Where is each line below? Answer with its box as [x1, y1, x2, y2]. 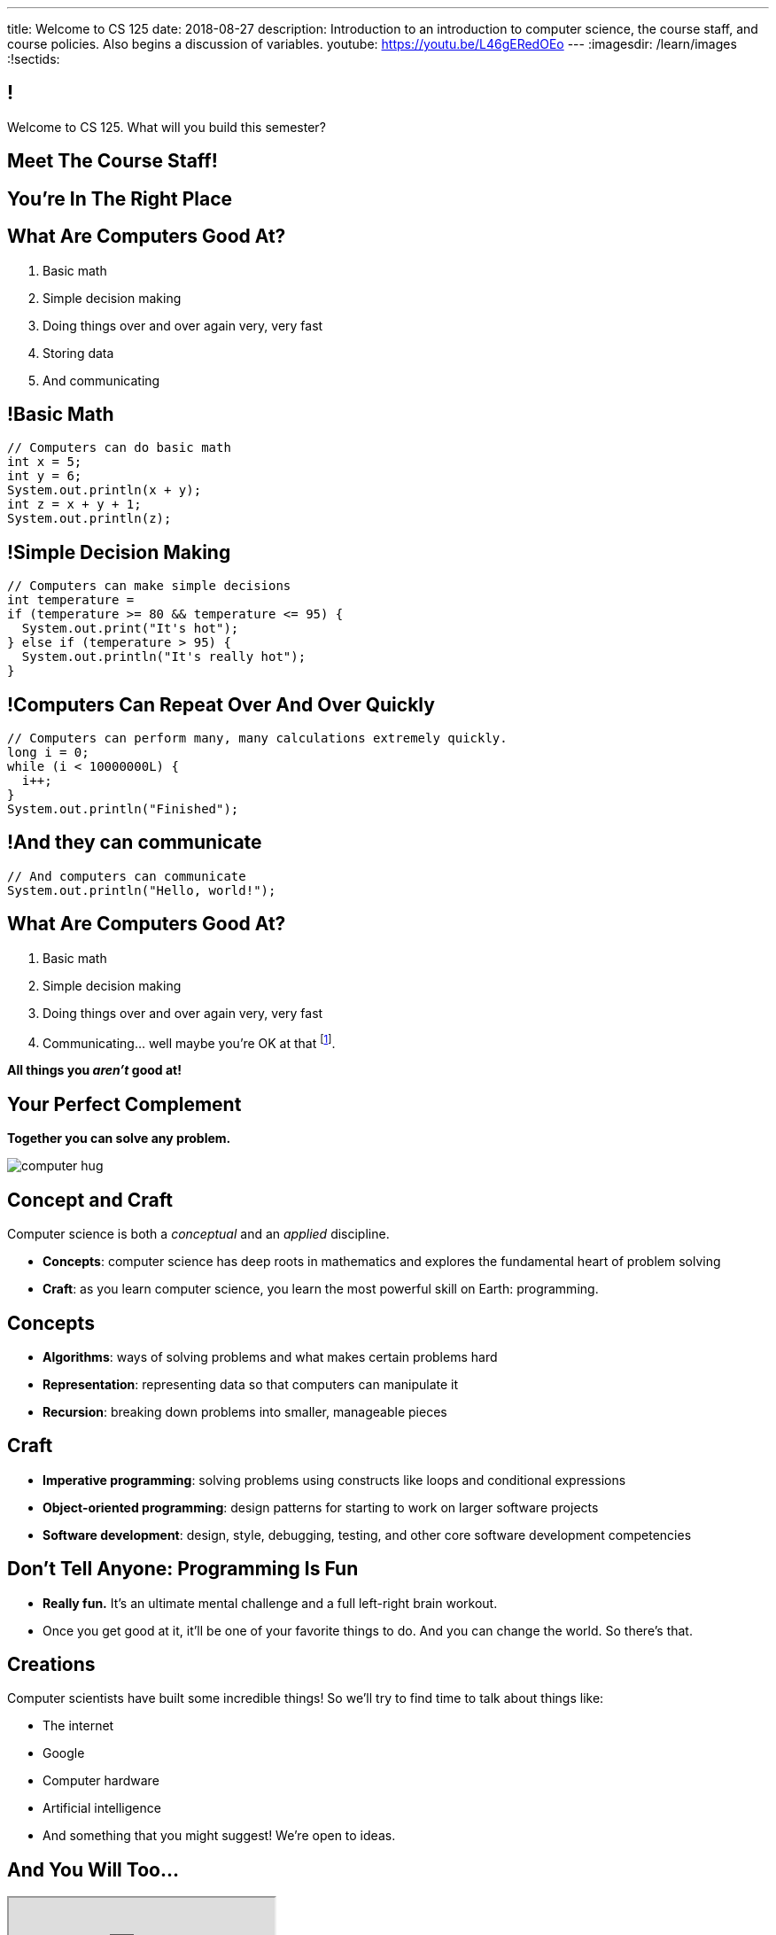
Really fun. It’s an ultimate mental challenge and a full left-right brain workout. [43, 1595, 498, 1611]
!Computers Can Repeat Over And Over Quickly [7, 693, 435, 716]
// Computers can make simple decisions [7, 579, 291, 594]
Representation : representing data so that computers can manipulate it [43, 1376, 459, 1392]
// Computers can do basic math [7, 440, 231, 455]
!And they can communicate [7, 831, 262, 854]
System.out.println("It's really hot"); [21, 649, 307, 664]
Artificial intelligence [43, 1800, 161, 1816]
